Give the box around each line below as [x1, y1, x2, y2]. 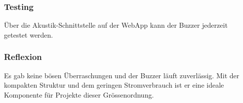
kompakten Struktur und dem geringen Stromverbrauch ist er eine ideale [4, 80, 224, 90]
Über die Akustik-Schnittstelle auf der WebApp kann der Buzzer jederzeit [4, 20, 228, 30]
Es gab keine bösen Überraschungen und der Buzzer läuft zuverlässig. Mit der [4, 70, 240, 80]
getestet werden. [4, 29, 53, 40]
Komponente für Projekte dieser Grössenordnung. [4, 89, 154, 100]
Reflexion [4, 51, 42, 63]
